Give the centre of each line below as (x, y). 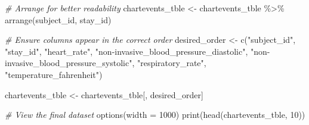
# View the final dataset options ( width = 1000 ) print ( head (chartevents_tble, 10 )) (155, 115)
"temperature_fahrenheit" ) (54, 74)
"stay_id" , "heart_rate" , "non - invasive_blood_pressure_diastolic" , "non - (137, 51)
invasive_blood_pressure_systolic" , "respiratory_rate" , (106, 63)
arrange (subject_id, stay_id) (58, 19)
